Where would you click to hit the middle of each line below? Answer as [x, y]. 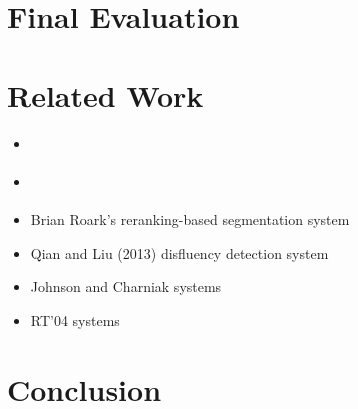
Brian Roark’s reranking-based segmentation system [190, 219]
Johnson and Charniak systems [126, 286]
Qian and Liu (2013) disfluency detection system [179, 252]
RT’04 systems [75, 319]
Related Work [105, 94]
